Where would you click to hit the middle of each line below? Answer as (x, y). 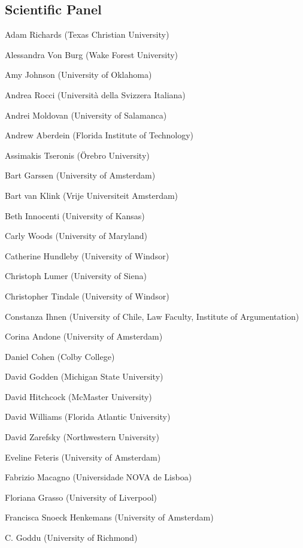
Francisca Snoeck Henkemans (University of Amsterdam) (109, 517)
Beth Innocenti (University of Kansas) (75, 215)
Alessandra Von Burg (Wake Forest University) (92, 54)
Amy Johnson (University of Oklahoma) (78, 75)
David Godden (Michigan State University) (84, 376)
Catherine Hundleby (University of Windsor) (87, 255)
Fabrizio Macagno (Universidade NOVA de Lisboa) (99, 477)
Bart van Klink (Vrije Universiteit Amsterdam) (92, 195)
